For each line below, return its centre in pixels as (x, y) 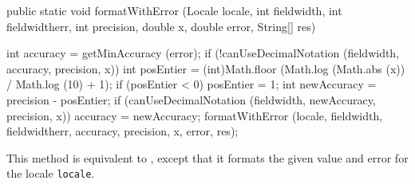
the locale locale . (51, 173)
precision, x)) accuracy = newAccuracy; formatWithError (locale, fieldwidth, (195, 115)
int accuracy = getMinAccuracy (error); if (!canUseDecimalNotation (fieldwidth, (203, 53)
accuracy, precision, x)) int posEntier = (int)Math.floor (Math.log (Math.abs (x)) (206, 68)
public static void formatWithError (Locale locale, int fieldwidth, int (174, 10)
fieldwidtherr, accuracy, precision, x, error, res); (123, 131)
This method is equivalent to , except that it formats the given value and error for (207, 157)
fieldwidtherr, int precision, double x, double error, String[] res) (161, 26)
